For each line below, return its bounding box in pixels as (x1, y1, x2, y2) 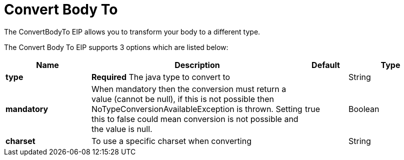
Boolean (348, 103, 379, 114)
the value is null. (91, 123, 152, 134)
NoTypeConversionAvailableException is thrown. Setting (91, 103, 302, 114)
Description (174, 59, 220, 70)
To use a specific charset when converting (91, 135, 251, 146)
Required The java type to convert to (91, 71, 230, 82)
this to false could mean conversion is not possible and (91, 113, 298, 124)
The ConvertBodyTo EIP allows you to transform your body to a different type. (4, 27, 260, 36)
